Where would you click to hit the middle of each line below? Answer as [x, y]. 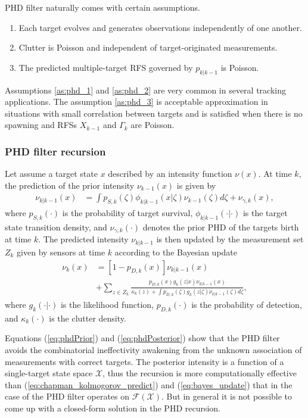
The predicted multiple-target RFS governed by [106, 67]
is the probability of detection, [247, 304]
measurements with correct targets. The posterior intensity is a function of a [144, 361]
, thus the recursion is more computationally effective [200, 373]
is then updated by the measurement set [230, 239]
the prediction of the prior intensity [70, 185]
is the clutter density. [88, 318]
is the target [265, 213]
